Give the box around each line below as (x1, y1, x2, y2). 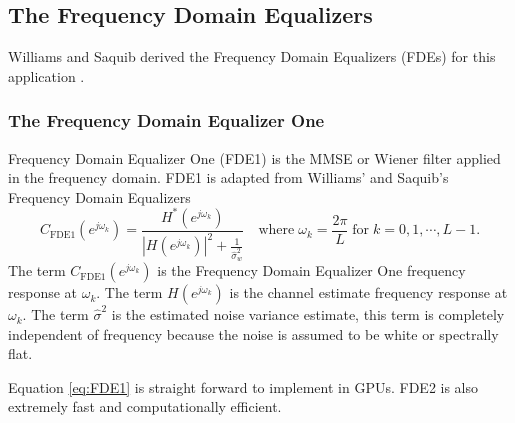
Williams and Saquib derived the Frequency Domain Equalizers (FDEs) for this (8, 46, 496, 67)
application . (8, 65, 85, 86)
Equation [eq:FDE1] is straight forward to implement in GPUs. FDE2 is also (8, 376, 479, 397)
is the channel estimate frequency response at (229, 282, 508, 303)
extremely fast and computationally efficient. (8, 396, 282, 417)
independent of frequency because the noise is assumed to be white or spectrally (8, 323, 499, 344)
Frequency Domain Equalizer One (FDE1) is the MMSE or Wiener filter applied (8, 147, 501, 168)
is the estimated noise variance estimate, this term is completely (111, 304, 505, 325)
